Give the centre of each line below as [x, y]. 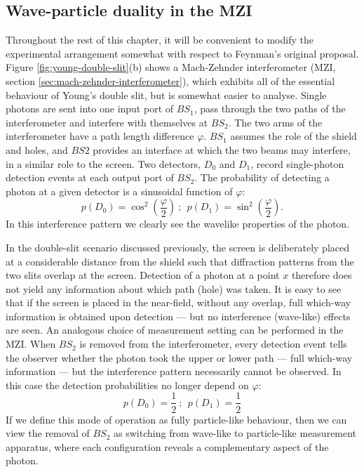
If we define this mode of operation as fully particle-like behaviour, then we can [176, 419]
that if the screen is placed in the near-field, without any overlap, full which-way [178, 302]
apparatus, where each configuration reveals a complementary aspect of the [167, 446]
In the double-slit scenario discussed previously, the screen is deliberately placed [177, 247]
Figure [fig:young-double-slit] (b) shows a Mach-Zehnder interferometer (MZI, [171, 67]
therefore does [322, 275]
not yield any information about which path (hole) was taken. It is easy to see [174, 288]
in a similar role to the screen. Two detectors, [103, 163]
